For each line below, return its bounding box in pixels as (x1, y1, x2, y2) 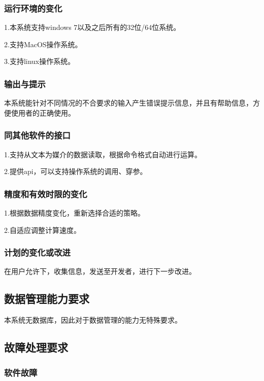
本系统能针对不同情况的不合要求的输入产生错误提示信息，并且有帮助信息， (4, 97, 253, 108)
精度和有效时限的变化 (4, 187, 87, 200)
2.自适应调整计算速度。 (4, 224, 81, 235)
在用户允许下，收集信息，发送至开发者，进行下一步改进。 (4, 266, 196, 276)
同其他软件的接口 (4, 129, 71, 142)
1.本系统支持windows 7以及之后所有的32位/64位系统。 (4, 22, 181, 32)
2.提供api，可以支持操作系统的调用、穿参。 (4, 166, 147, 177)
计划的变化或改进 (4, 246, 71, 259)
